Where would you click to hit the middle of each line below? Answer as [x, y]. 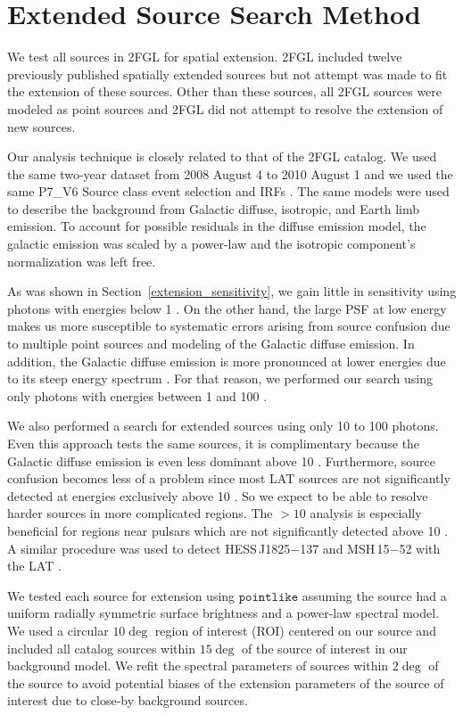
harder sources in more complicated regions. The [140, 513]
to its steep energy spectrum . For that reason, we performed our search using [220, 378]
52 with [420, 548]
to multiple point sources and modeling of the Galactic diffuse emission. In [211, 344]
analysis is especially [366, 513]
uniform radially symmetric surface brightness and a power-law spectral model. [223, 613]
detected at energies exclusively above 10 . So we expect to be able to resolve [218, 495]
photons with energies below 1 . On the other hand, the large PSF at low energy [227, 308]
